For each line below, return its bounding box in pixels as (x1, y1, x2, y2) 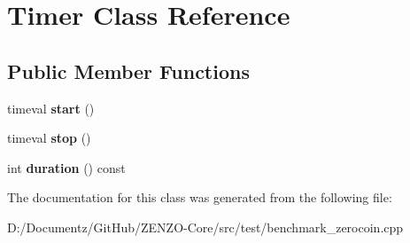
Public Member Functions (7, 57, 250, 84)
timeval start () (7, 98, 95, 117)
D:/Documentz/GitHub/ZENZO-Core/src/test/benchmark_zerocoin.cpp (7, 217, 404, 236)
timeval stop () (7, 129, 91, 147)
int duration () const (7, 158, 126, 176)
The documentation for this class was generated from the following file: (7, 188, 392, 207)
